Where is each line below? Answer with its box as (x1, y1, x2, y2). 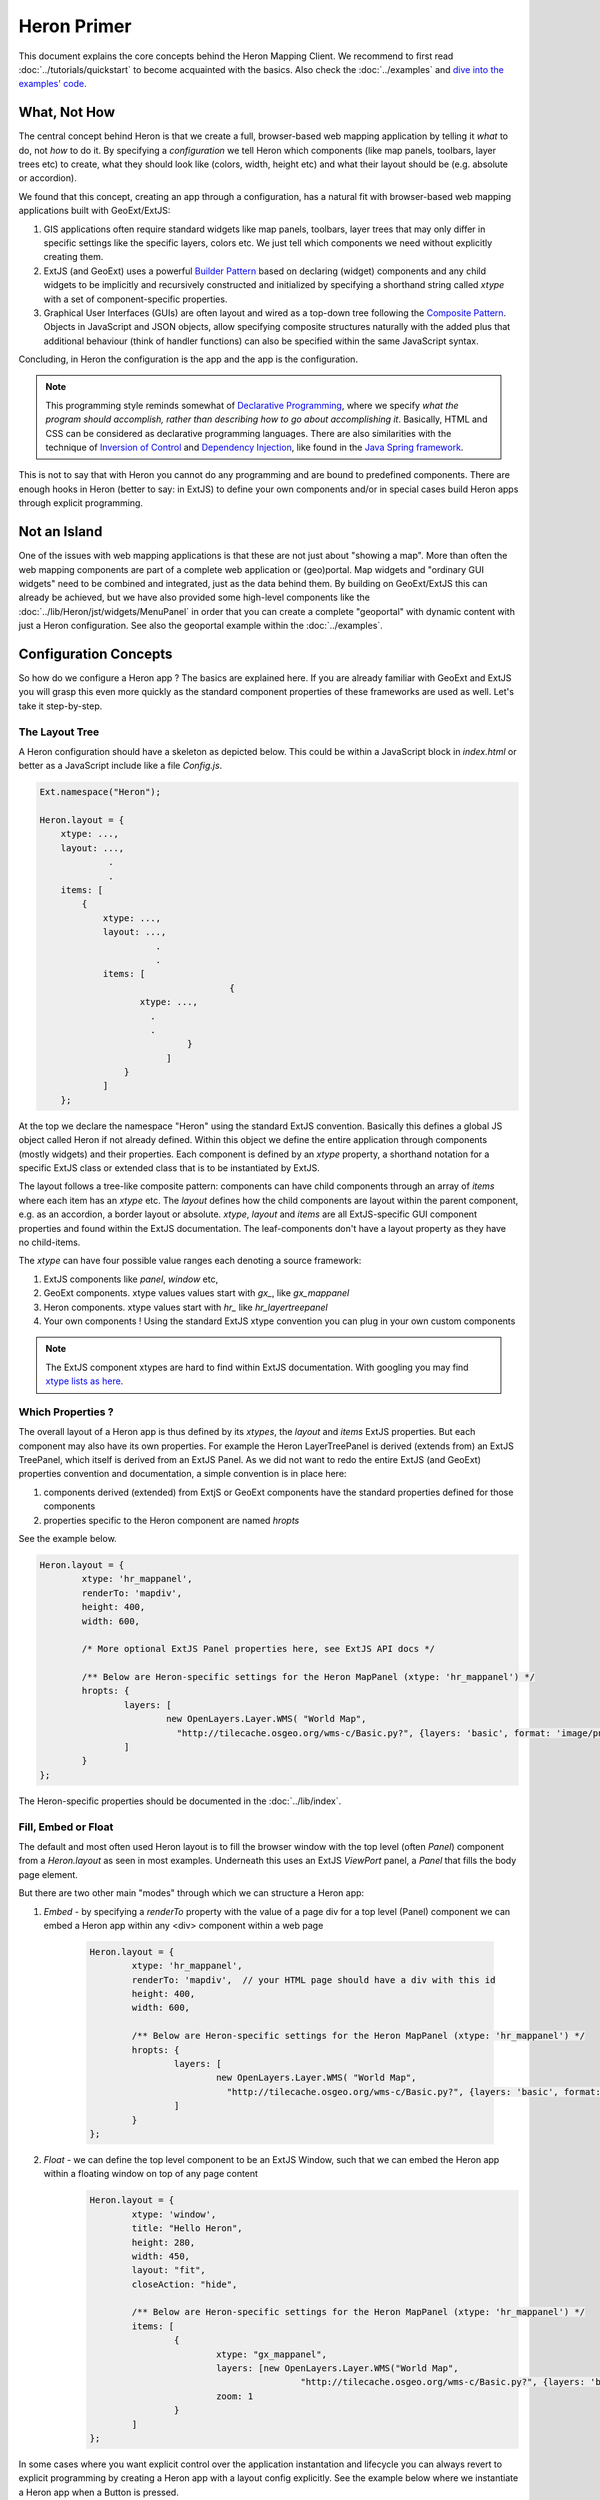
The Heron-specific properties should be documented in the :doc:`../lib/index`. (18, 1795, 342, 1807)
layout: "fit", (131, 2265, 207, 2276)
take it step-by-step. (18, 700, 103, 712)
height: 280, (131, 2236, 196, 2248)
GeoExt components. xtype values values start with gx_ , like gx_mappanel (43, 1287, 350, 1299)
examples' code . (18, 78, 87, 90)
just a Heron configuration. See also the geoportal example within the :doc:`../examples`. (18, 620, 384, 632)
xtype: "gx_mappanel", (215, 2348, 327, 2360)
